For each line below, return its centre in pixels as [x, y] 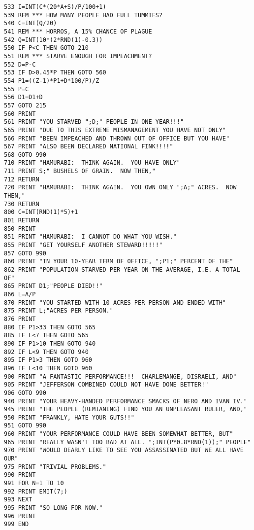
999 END [16, 524]
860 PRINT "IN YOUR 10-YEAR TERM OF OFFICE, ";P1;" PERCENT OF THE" [119, 262]
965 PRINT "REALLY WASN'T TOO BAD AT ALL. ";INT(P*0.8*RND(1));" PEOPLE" [127, 442]
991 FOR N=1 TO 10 [34, 483]
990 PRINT [20, 475]
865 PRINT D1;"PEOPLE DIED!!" [53, 286]
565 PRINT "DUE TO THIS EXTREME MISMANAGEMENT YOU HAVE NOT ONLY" [115, 130]
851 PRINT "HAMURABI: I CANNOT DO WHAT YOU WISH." [90, 237]
